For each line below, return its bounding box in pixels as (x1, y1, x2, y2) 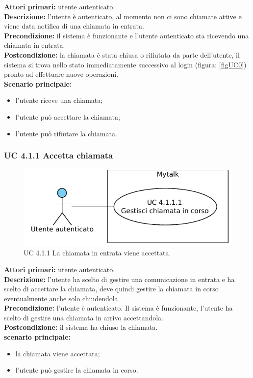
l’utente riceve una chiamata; (15, 95, 103, 105)
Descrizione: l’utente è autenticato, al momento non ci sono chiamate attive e (4, 11, 242, 21)
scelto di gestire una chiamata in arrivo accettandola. (4, 312, 163, 322)
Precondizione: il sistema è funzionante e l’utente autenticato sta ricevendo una (4, 30, 249, 40)
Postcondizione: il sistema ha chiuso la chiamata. (4, 322, 158, 332)
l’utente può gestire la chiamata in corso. (15, 365, 138, 375)
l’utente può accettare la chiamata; (15, 111, 120, 122)
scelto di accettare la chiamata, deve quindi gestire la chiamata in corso (4, 283, 219, 294)
